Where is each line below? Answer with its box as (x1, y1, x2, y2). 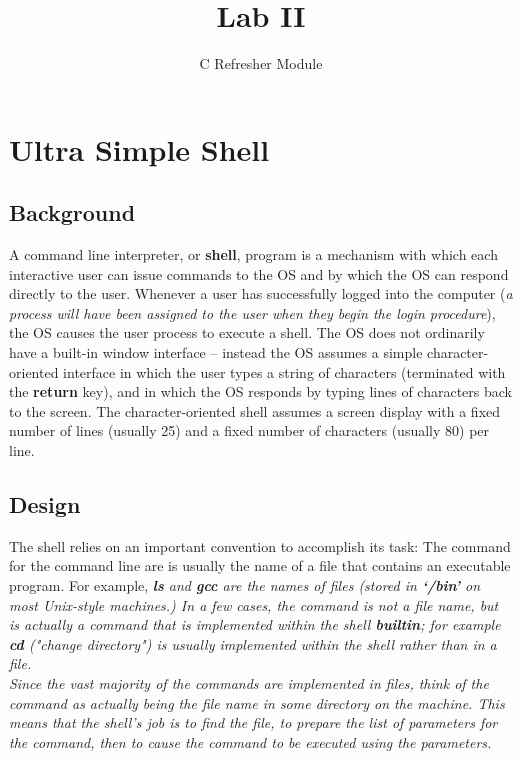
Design (9, 489, 81, 520)
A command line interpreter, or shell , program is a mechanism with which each (9, 244, 498, 265)
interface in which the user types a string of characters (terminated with (63, 361, 506, 382)
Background (9, 197, 136, 228)
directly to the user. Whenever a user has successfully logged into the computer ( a (9, 283, 513, 304)
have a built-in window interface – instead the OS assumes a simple (9, 342, 423, 363)
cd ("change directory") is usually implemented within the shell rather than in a (9, 633, 497, 654)
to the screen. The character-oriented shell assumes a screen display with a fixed (9, 400, 501, 421)
